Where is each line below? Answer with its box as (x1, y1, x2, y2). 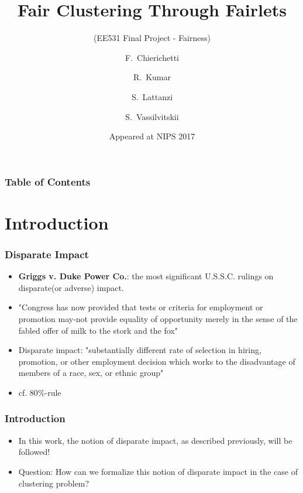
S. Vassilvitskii (125, 110, 179, 122)
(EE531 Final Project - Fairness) (94, 32, 211, 44)
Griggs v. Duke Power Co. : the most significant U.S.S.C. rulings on (18, 270, 274, 282)
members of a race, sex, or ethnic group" (18, 367, 164, 379)
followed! (18, 446, 50, 458)
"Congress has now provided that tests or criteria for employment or (18, 301, 263, 313)
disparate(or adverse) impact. (18, 281, 124, 293)
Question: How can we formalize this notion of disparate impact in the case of (18, 465, 298, 477)
